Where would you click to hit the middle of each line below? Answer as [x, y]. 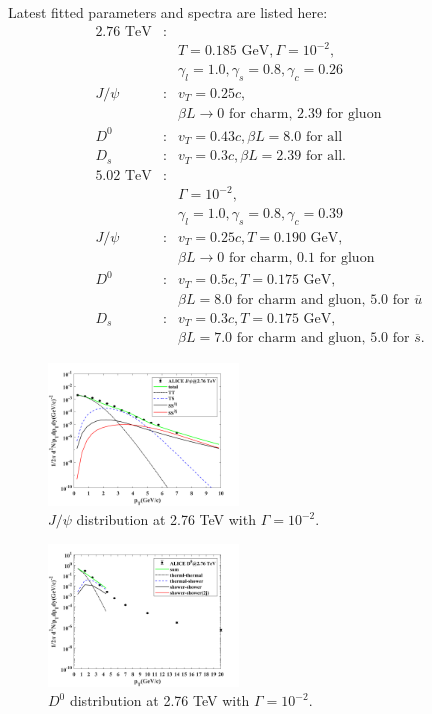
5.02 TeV [123, 175]
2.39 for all [309, 156]
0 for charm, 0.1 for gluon [296, 257]
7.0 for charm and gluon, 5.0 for [312, 338]
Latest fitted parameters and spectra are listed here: [168, 12]
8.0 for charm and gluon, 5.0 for [312, 299]
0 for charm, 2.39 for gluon [299, 114]
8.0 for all [313, 136]
